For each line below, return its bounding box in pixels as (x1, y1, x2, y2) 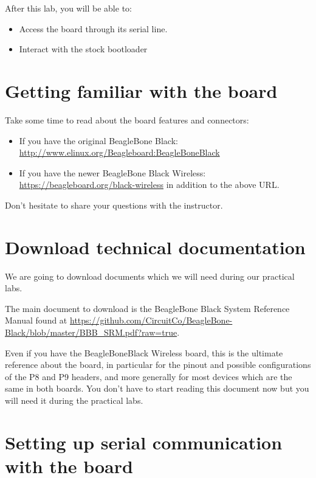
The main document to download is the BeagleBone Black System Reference (5, 302, 290, 314)
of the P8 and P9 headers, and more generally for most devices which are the (5, 370, 292, 383)
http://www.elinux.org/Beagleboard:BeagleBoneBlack (19, 146, 220, 159)
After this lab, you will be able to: (5, 2, 132, 14)
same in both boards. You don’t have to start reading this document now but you (5, 382, 309, 395)
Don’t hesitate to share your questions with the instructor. (5, 198, 223, 211)
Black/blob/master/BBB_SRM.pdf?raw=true (5, 325, 177, 338)
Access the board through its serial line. (19, 22, 168, 35)
